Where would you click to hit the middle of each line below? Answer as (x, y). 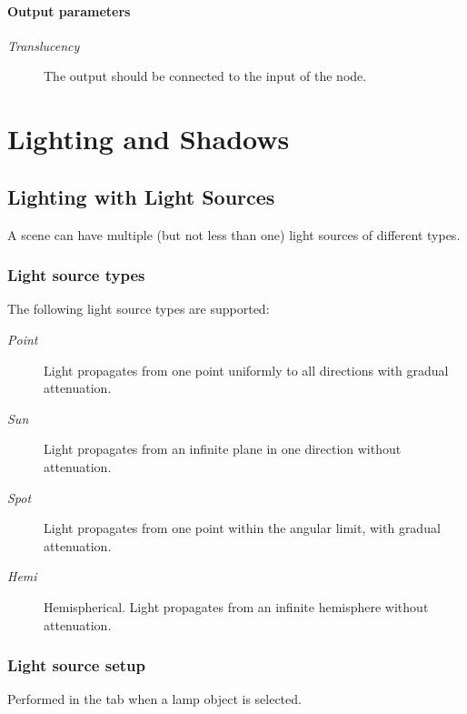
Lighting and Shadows (149, 139)
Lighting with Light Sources (141, 196)
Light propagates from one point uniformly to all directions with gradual (246, 370)
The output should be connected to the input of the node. (205, 76)
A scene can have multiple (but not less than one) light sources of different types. (234, 234)
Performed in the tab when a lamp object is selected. (154, 699)
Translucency (44, 45)
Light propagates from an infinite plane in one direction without (223, 449)
